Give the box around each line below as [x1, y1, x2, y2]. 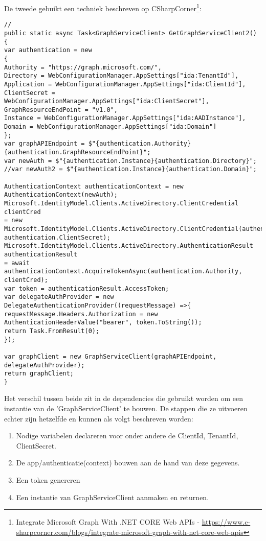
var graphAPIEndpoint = [4, 140, 85, 148]
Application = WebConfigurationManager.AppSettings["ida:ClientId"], [4, 80, 246, 88]
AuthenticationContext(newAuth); [4, 191, 118, 199]
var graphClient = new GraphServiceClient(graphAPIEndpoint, [4, 352, 217, 360]
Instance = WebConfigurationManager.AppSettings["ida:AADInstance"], [4, 114, 246, 122]
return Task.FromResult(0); [4, 327, 100, 335]
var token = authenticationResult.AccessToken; [4, 285, 169, 292]
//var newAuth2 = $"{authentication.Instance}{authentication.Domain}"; [4, 166, 257, 173]
